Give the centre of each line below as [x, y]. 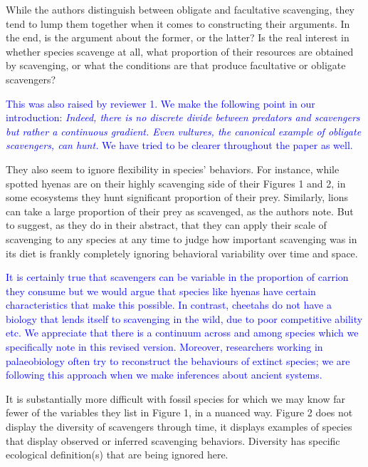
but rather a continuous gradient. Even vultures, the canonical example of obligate [184, 131]
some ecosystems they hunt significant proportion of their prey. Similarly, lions [177, 197]
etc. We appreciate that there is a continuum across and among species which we [182, 333]
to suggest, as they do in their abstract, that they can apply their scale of [166, 225]
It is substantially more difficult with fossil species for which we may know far [176, 398]
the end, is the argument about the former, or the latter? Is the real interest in [178, 37]
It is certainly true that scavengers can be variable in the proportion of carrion [177, 277]
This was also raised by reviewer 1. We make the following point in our [161, 103]
